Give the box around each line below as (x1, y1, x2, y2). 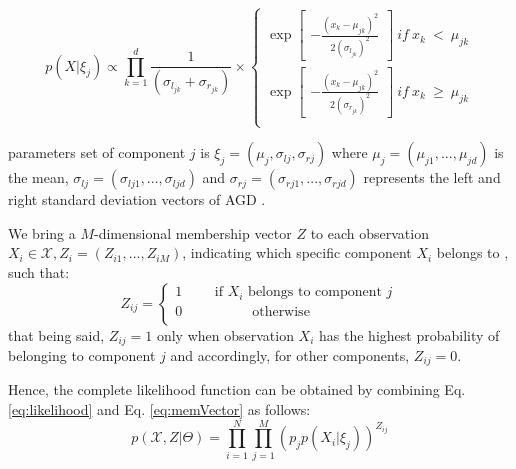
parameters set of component (8, 142, 186, 163)
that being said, (8, 324, 105, 345)
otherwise (252, 304, 310, 319)
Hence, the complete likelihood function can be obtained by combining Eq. (8, 379, 466, 400)
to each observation (310, 222, 429, 243)
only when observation (156, 324, 294, 345)
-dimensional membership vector (93, 222, 292, 243)
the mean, (8, 167, 69, 188)
